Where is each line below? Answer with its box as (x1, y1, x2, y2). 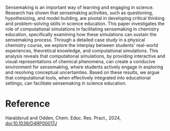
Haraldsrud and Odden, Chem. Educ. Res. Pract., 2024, (5, 115, 121, 121)
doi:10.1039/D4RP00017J (5, 120, 58, 126)
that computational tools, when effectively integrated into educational (5, 75, 151, 81)
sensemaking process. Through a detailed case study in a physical (5, 37, 145, 43)
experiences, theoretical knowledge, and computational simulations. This (5, 48, 159, 54)
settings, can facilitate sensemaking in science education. (5, 80, 127, 86)
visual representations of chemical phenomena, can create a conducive (5, 59, 155, 64)
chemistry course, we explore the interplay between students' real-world (5, 42, 158, 48)
